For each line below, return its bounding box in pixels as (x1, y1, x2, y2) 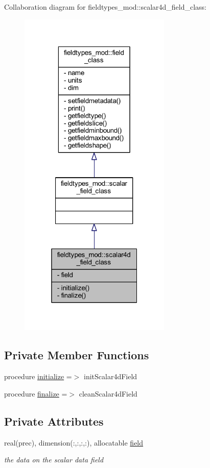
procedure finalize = (4, 388, 67, 399)
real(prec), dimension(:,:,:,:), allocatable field (4, 437, 144, 448)
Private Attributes (4, 413, 104, 429)
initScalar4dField (84, 371, 137, 382)
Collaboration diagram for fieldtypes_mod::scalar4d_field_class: (4, 2, 207, 12)
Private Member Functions (4, 347, 149, 363)
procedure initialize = (4, 371, 72, 382)
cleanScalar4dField (79, 388, 137, 399)
